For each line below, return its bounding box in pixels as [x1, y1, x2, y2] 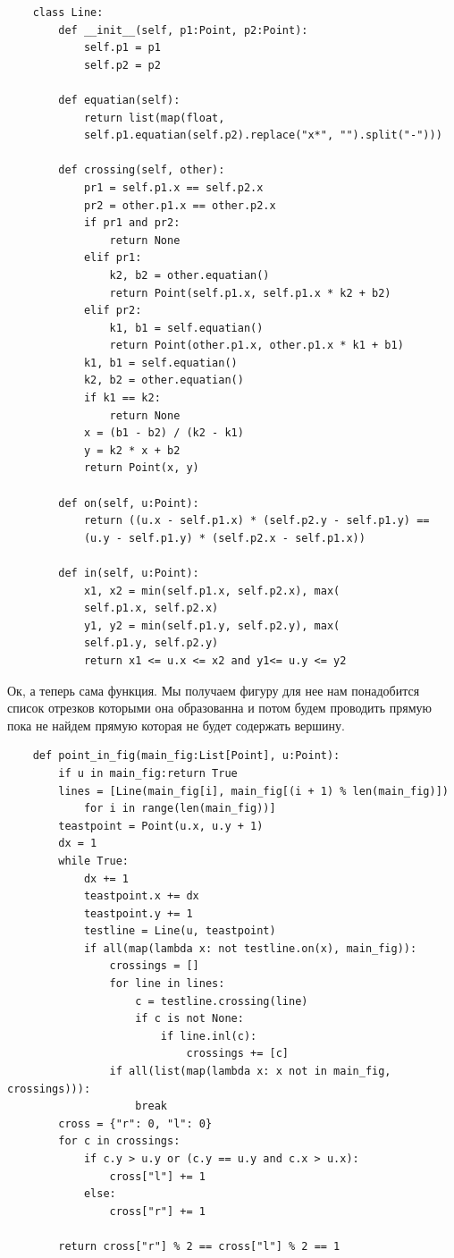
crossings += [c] [186, 1047, 289, 1060]
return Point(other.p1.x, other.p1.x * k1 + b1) [109, 339, 404, 352]
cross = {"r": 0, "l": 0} [58, 1117, 213, 1130]
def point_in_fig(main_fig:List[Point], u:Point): [32, 749, 340, 763]
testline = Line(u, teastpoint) [83, 925, 276, 938]
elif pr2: [83, 304, 142, 317]
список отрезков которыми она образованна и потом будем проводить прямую [7, 698, 433, 717]
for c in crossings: [58, 1135, 181, 1148]
